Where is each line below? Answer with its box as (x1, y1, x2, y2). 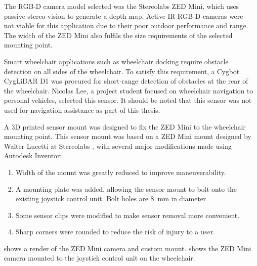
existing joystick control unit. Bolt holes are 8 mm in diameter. (15, 193, 208, 204)
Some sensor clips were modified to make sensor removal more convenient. (15, 210, 240, 220)
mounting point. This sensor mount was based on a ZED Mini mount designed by (4, 131, 252, 141)
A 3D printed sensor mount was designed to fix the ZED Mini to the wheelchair (4, 121, 246, 132)
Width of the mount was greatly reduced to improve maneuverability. (15, 167, 226, 177)
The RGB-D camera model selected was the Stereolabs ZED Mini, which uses (4, 1, 239, 11)
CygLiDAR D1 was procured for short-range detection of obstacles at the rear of (4, 76, 248, 86)
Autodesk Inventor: (4, 150, 62, 161)
